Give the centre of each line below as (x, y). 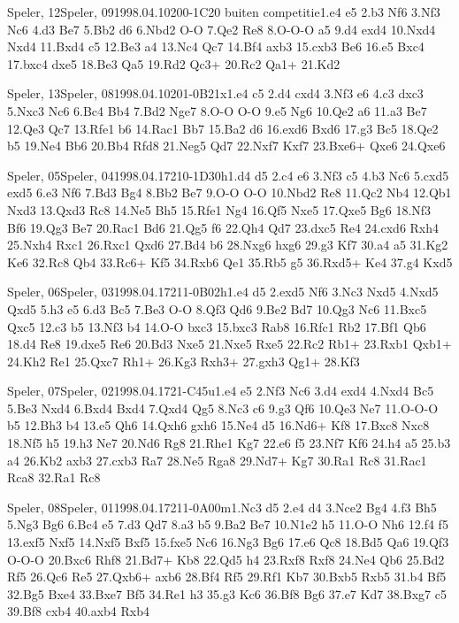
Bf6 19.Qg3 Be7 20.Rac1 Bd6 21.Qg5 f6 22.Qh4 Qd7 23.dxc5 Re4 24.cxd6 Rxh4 (223, 227)
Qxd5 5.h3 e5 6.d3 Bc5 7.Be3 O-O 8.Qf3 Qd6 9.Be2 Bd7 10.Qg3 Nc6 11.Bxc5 (217, 308)
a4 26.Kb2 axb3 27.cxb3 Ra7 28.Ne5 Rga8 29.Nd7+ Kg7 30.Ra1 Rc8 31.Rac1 (217, 460)
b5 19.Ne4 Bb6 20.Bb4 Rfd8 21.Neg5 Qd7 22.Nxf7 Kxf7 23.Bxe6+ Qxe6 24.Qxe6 (226, 146)
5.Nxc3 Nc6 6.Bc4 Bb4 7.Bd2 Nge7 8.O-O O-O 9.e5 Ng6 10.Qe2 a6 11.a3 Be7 (217, 110)
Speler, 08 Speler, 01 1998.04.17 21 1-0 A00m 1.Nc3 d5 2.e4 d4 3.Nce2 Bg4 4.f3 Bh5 (222, 507)
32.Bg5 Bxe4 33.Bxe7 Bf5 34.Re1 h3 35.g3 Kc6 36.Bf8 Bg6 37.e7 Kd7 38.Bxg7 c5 (227, 593)
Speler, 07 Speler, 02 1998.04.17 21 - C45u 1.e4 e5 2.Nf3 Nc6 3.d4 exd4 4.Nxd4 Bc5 (221, 391)
